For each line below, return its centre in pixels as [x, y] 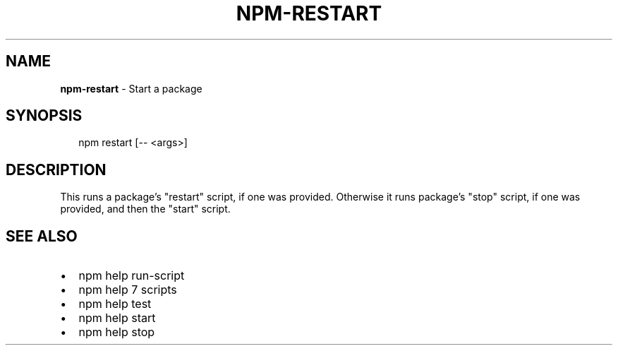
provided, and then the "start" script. [145, 209]
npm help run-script [132, 276]
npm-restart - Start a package [131, 88]
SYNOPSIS [44, 116]
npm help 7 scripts [128, 290]
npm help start [117, 318]
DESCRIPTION [56, 169]
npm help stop [117, 332]
